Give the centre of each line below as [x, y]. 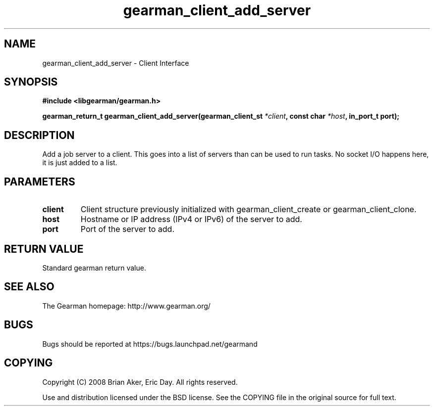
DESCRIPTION [39, 135]
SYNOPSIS [31, 82]
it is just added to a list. [80, 163]
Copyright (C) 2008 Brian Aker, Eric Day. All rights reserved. [140, 382]
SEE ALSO [29, 287]
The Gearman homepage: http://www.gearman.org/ [126, 306]
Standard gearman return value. [94, 268]
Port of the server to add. [127, 229]
